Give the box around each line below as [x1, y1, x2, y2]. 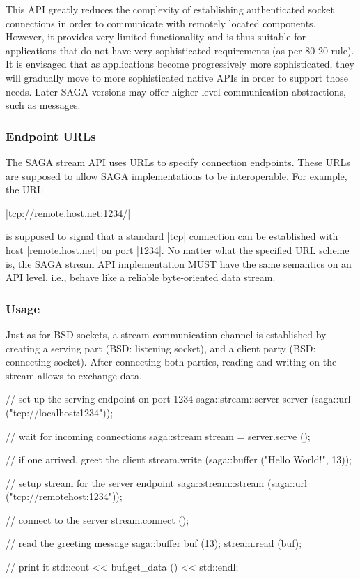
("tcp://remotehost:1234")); [6, 489, 123, 504]
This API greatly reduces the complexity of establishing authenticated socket [6, 2, 334, 16]
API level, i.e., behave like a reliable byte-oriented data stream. [6, 270, 276, 285]
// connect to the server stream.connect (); [6, 512, 189, 527]
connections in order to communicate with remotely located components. [6, 15, 316, 30]
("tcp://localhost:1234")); [6, 405, 114, 419]
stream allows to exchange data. [6, 368, 142, 382]
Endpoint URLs [6, 127, 96, 144]
